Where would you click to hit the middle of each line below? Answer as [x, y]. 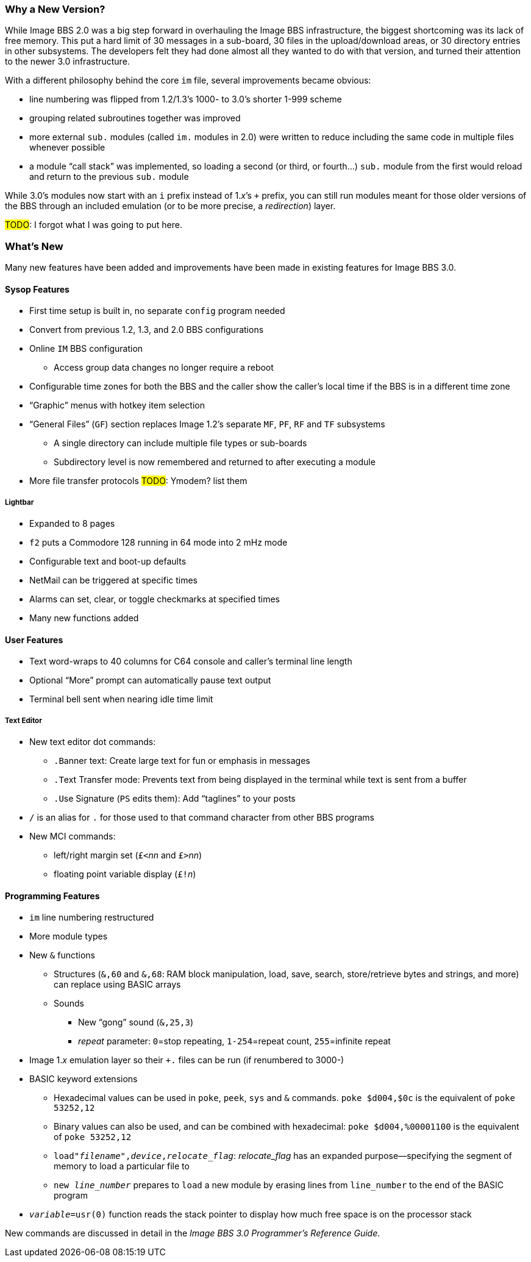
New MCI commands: [73, 836]
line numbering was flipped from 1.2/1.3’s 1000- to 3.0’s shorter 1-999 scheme [186, 99]
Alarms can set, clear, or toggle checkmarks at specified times [155, 599]
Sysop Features [37, 289]
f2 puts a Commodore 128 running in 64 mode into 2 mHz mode [159, 543]
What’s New [34, 246]
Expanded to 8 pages [72, 524]
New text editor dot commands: [93, 742]
